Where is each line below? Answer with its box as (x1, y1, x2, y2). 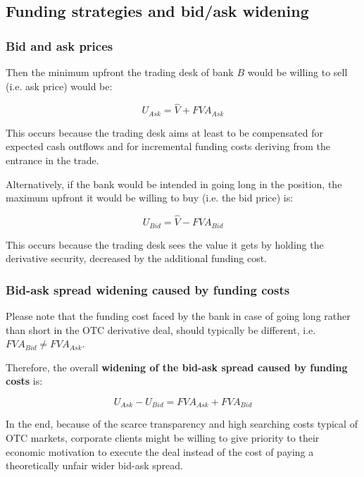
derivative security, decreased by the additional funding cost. (6, 251, 267, 266)
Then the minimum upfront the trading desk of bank (6, 65, 234, 79)
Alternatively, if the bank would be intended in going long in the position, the (6, 176, 342, 191)
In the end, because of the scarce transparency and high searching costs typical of (6, 416, 358, 431)
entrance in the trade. (6, 153, 99, 168)
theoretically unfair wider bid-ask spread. (6, 458, 183, 473)
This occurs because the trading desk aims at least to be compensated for (6, 125, 323, 140)
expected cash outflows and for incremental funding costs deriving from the (6, 139, 330, 154)
